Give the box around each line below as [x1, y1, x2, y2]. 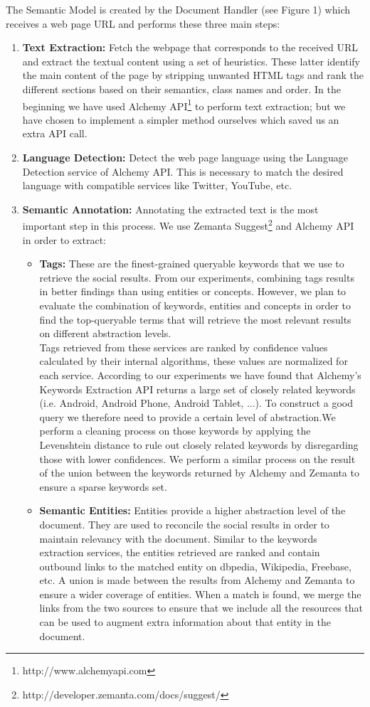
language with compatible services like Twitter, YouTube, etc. [22, 178, 292, 193]
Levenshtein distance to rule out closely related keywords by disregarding [39, 437, 359, 452]
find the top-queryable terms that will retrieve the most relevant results [39, 312, 351, 326]
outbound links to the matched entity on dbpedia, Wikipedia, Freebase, [39, 558, 351, 573]
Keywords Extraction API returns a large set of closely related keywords [39, 381, 356, 396]
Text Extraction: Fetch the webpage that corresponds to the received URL [22, 40, 358, 55]
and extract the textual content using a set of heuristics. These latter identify [22, 53, 360, 68]
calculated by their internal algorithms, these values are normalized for [39, 353, 348, 368]
